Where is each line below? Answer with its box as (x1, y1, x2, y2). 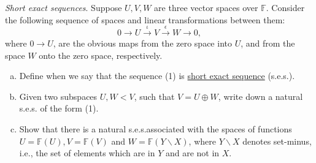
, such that (134, 89, 175, 102)
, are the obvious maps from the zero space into (53, 36, 232, 49)
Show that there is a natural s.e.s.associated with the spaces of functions (19, 122, 292, 135)
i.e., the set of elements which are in (19, 146, 155, 159)
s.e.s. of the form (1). (19, 102, 99, 115)
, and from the (241, 36, 295, 49)
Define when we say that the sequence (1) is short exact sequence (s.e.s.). (19, 69, 295, 82)
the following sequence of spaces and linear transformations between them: (5, 13, 285, 26)
